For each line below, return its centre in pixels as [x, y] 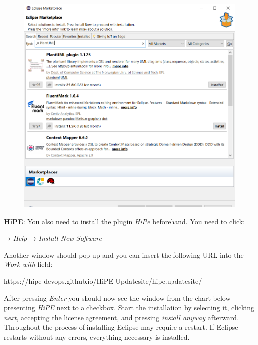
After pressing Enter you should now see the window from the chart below [117, 298]
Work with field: [28, 264]
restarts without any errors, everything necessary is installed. [97, 336]
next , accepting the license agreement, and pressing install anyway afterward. [122, 317]
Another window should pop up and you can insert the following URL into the [124, 254]
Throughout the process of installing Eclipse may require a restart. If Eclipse [121, 327]
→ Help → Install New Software [53, 238]
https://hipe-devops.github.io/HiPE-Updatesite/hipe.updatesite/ [103, 281]
